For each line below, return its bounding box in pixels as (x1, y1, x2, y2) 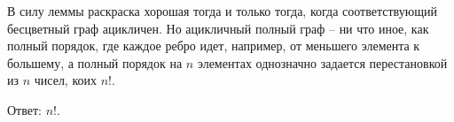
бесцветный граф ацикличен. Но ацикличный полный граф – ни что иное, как (7, 19, 429, 37)
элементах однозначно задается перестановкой (197, 53, 448, 72)
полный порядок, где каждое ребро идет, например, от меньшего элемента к (7, 36, 420, 55)
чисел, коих (34, 71, 98, 89)
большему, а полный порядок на (7, 53, 183, 72)
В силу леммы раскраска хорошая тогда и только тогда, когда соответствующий (7, 2, 437, 19)
